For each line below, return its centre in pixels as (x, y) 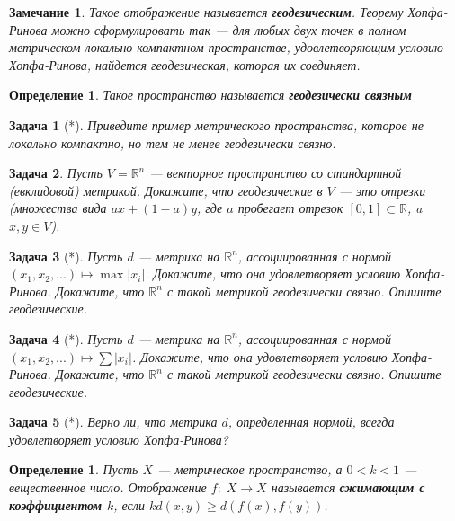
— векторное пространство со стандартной (276, 173)
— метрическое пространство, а (250, 469)
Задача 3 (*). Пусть (66, 256)
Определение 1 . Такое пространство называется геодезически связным (210, 95)
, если (129, 504)
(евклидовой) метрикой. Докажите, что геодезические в (166, 190)
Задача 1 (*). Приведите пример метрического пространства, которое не (216, 124)
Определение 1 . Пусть (74, 469)
